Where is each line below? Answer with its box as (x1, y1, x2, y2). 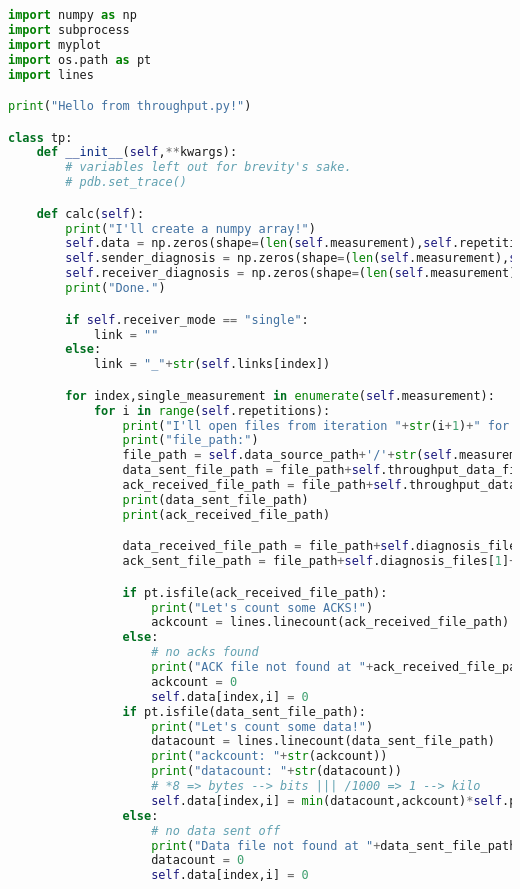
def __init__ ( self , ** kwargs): (36, 145, 238, 160)
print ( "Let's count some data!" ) (151, 719, 374, 734)
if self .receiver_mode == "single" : (65, 312, 309, 327)
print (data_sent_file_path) (122, 492, 309, 507)
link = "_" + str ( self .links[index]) (93, 357, 331, 372)
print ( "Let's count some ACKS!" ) (151, 600, 374, 615)
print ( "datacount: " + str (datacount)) (151, 764, 402, 779)
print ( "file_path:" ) (122, 433, 259, 448)
